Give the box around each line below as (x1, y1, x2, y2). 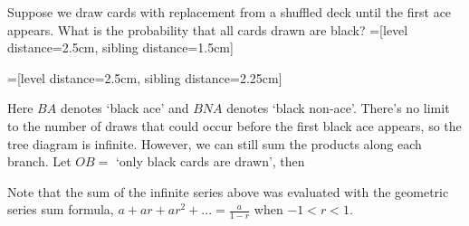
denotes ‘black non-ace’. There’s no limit (226, 99, 450, 118)
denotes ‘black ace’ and (60, 99, 189, 118)
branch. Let (7, 152, 72, 171)
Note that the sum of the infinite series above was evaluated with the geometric (7, 182, 449, 201)
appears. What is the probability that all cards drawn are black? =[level (7, 20, 408, 39)
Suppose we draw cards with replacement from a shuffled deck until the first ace (7, 3, 452, 21)
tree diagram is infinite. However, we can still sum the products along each (7, 134, 422, 153)
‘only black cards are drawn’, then (115, 152, 305, 171)
